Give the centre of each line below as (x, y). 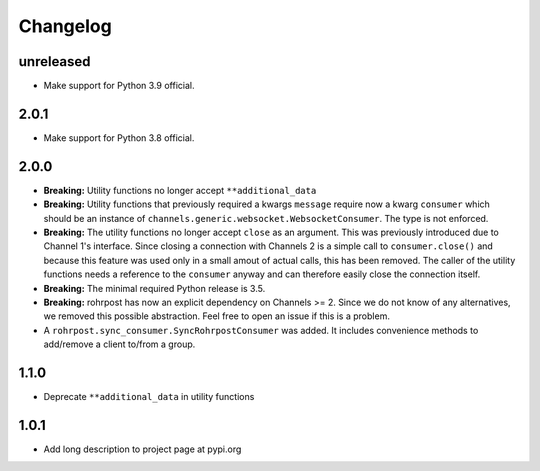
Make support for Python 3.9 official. (119, 86)
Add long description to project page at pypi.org (142, 449)
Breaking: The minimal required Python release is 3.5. (154, 288)
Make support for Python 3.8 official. (119, 137)
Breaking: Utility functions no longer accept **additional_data (180, 190)
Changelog (65, 26)
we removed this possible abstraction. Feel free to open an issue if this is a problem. (216, 316)
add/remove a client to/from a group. (119, 344)
